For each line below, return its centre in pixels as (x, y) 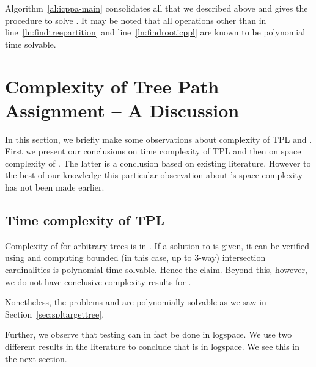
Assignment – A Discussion (122, 110)
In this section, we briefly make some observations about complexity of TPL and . (159, 139)
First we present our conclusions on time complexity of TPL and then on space (153, 151)
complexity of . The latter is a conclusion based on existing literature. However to (158, 163)
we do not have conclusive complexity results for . (98, 281)
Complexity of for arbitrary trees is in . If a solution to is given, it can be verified (157, 245)
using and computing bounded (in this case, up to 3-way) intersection (135, 257)
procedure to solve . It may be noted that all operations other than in (136, 20)
